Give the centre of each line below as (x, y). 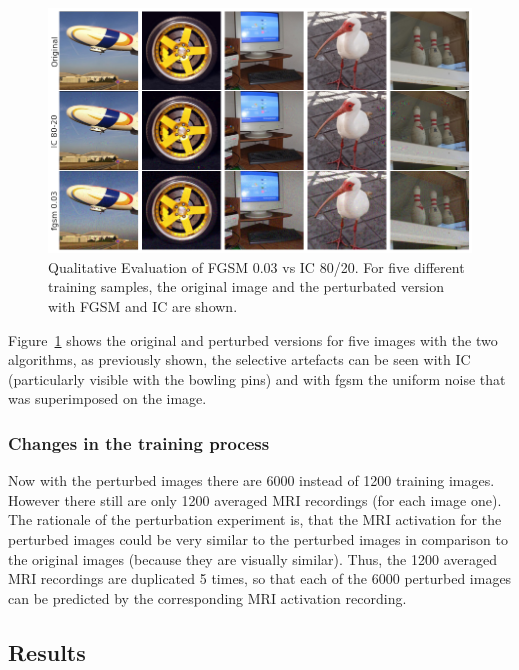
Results (47, 651)
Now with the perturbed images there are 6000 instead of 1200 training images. (251, 480)
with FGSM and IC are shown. (143, 306)
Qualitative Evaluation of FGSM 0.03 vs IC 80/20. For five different (256, 266)
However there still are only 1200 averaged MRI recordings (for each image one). (255, 499)
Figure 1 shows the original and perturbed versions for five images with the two (253, 339)
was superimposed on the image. (107, 398)
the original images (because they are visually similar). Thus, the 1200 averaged (252, 558)
